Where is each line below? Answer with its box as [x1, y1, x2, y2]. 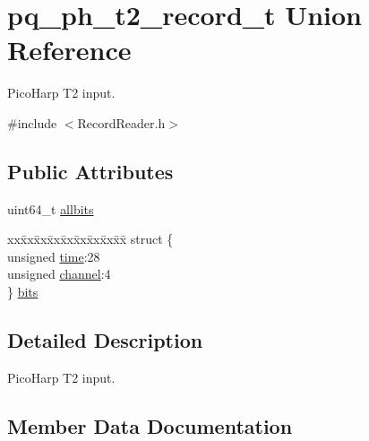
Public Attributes [7, 157, 174, 185]
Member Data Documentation [7, 411, 293, 439]
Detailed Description [7, 326, 203, 354]
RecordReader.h [77, 113, 166, 132]
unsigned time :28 [7, 246, 100, 265]
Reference [7, 31, 132, 68]
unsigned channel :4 [7, 264, 111, 283]
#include [7, 113, 57, 132]
